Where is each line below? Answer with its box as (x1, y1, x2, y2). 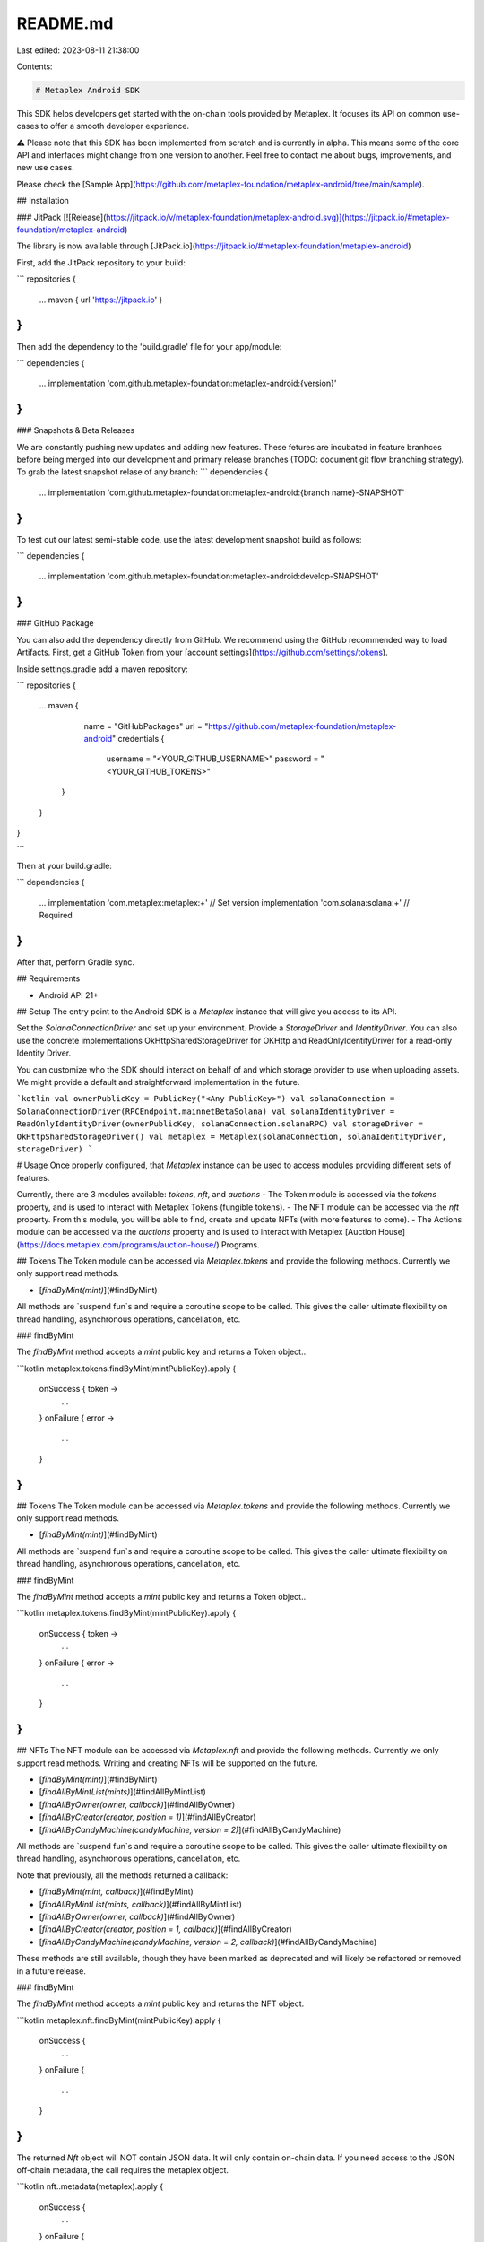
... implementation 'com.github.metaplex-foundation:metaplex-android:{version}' (39, 378, 337, 389)
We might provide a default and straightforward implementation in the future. (16, 1077, 300, 1088)
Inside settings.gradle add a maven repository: (16, 664, 188, 674)
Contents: (16, 61, 53, 72)
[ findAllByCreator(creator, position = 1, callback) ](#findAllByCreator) (39, 1924, 293, 1934)
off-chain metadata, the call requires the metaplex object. (16, 2164, 229, 2175)
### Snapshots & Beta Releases (16, 425, 135, 436)
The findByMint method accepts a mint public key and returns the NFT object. (16, 1998, 305, 2009)
